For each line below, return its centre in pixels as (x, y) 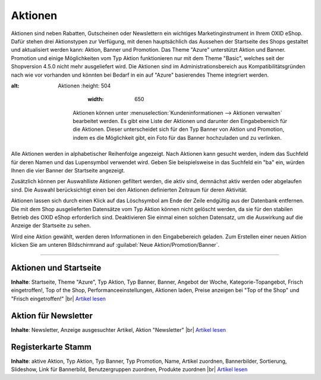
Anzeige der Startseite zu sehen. (51, 225)
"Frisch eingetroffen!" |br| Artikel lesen (59, 299)
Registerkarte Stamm (51, 347)
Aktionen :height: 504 (84, 86)
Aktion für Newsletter (52, 315)
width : (96, 99)
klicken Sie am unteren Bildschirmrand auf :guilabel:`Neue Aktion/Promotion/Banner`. (115, 245)
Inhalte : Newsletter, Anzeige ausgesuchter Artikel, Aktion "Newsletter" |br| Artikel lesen (118, 329)
